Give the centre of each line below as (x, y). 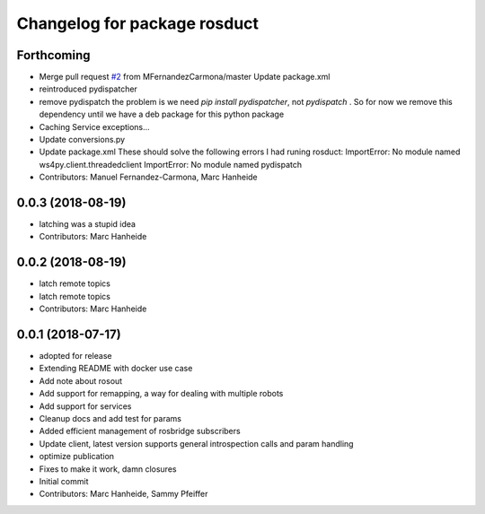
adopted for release (75, 356)
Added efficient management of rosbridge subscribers (140, 431)
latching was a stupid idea (88, 224)
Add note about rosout (81, 380)
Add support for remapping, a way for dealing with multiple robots (161, 394)
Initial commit (64, 481)
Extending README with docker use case (116, 369)
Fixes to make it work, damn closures (108, 469)
